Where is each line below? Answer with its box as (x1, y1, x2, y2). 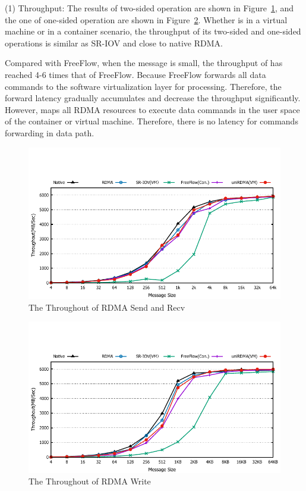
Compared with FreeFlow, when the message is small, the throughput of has (5, 57, 283, 69)
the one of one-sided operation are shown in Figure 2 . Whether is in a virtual (5, 13, 288, 26)
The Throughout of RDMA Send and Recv (29, 301, 185, 313)
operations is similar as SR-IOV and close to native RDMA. (5, 36, 223, 49)
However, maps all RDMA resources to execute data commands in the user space (5, 103, 300, 115)
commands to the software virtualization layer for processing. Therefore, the (5, 80, 282, 92)
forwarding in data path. (5, 126, 94, 139)
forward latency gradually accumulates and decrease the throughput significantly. (5, 92, 301, 104)
